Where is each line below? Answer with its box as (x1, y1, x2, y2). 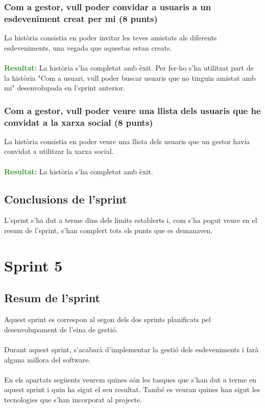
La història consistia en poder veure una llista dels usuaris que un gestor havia (4, 135, 250, 146)
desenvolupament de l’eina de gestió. (4, 324, 118, 334)
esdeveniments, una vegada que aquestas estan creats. (4, 42, 172, 53)
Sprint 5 (4, 255, 63, 276)
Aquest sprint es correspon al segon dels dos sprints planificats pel (4, 314, 211, 325)
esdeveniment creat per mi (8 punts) (4, 12, 158, 25)
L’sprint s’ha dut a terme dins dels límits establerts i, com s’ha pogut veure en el (4, 215, 257, 225)
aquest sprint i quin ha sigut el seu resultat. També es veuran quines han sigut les (4, 384, 260, 395)
